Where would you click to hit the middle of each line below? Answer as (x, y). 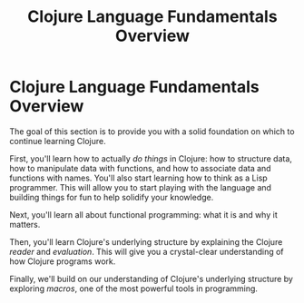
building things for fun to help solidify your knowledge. (112, 197)
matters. (25, 224)
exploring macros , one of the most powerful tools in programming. (134, 288)
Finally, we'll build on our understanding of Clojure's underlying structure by (151, 279)
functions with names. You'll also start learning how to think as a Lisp (138, 178)
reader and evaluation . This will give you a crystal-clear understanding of (147, 251)
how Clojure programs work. (63, 261)
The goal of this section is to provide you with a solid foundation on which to (152, 131)
